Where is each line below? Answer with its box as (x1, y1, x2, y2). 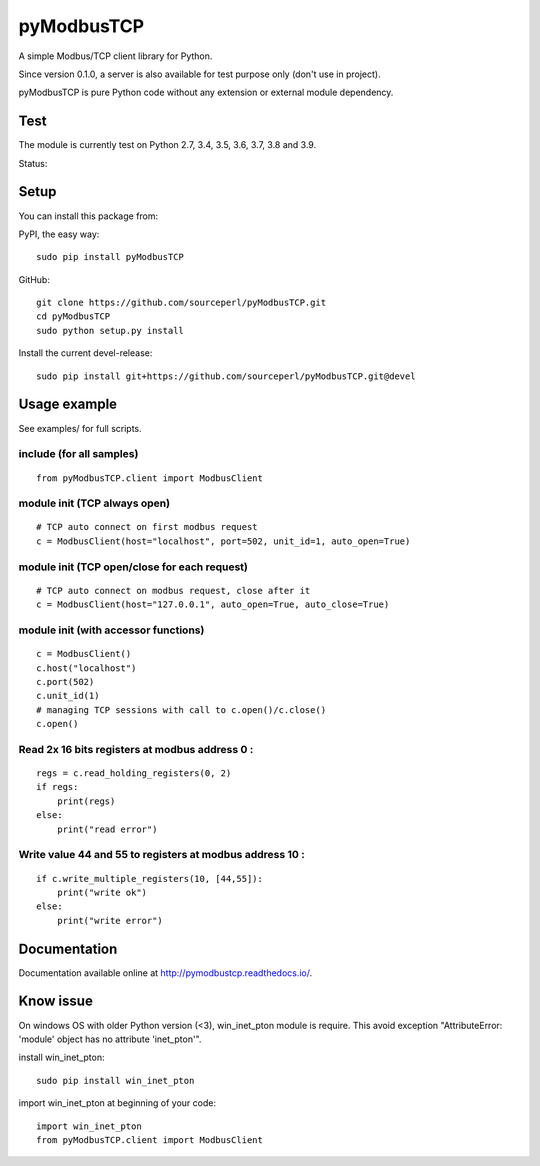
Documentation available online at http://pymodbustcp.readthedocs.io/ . (18, 966, 313, 979)
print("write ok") (56, 886, 148, 898)
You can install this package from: (18, 210, 159, 222)
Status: (18, 157, 48, 169)
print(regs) (56, 795, 116, 807)
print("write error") (56, 915, 164, 926)
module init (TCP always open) (18, 496, 170, 510)
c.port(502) (36, 676, 95, 687)
